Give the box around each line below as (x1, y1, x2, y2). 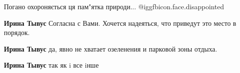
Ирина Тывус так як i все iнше (4, 60, 99, 70)
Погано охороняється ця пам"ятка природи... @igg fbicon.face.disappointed (4, 1, 224, 11)
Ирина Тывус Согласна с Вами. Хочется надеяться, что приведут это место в (4, 18, 237, 28)
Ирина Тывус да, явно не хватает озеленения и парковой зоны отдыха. (4, 43, 218, 54)
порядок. (4, 27, 30, 37)
